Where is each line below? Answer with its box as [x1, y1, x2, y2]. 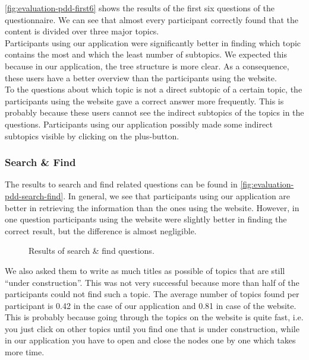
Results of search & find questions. [29, 244, 154, 257]
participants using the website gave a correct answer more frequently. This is [5, 94, 284, 107]
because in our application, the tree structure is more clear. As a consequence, [5, 59, 289, 72]
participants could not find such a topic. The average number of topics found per [5, 288, 299, 300]
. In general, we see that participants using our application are [63, 189, 291, 202]
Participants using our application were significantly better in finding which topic [5, 36, 301, 49]
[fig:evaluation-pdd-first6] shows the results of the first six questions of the [5, 2, 275, 14]
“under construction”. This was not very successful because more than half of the [5, 276, 299, 288]
